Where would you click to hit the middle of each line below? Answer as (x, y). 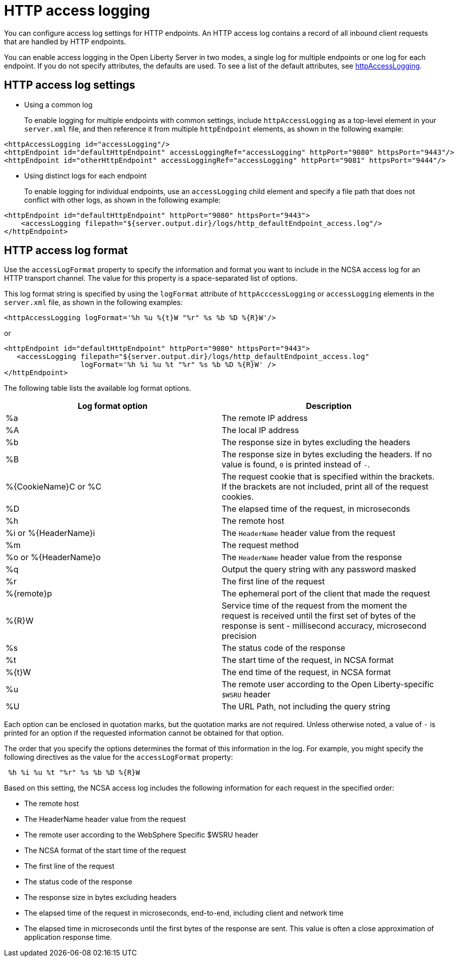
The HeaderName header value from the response (312, 557)
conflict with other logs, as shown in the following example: (122, 200)
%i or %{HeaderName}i (50, 533)
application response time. (68, 937)
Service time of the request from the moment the (314, 606)
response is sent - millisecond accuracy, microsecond (324, 626)
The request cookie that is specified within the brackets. (328, 477)
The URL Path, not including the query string (306, 707)
